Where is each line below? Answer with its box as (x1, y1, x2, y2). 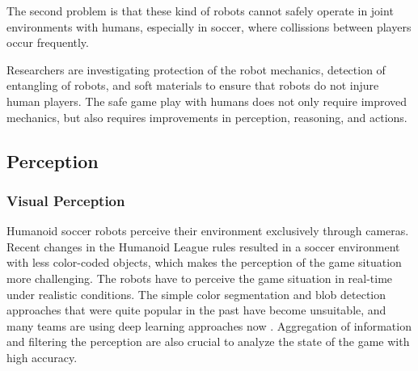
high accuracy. (6, 348, 78, 365)
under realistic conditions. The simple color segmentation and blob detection (6, 285, 386, 302)
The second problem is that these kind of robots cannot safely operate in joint (6, 2, 394, 19)
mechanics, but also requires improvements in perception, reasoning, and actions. (6, 108, 407, 125)
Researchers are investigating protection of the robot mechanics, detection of (6, 61, 386, 78)
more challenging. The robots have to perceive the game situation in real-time (6, 269, 393, 286)
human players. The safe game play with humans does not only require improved (6, 92, 407, 109)
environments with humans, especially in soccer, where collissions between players (6, 18, 412, 35)
